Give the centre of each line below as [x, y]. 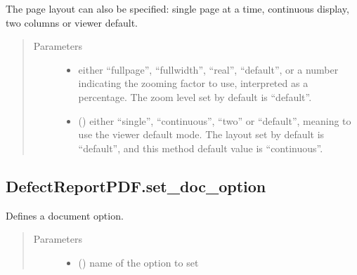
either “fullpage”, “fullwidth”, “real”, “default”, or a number [208, 69]
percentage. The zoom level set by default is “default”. [195, 96]
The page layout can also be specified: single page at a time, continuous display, [177, 8]
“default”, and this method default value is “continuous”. [201, 148]
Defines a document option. [65, 215]
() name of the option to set [138, 262]
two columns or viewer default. [72, 22]
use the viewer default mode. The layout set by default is [201, 134]
